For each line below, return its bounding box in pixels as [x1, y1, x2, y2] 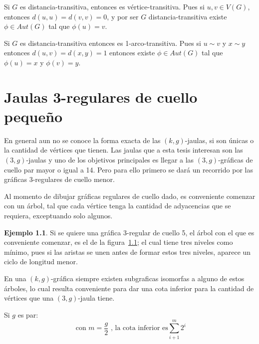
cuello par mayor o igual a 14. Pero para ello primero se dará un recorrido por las [4, 164, 253, 174]
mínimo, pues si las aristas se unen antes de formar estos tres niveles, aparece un [4, 246, 251, 257]
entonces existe [109, 47, 155, 58]
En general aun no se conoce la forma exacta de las [4, 135, 161, 145]
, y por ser [107, 11, 139, 21]
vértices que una [4, 293, 54, 303]
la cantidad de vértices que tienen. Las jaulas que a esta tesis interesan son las [4, 145, 243, 155]
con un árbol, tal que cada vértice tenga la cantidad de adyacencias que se [4, 200, 231, 211]
